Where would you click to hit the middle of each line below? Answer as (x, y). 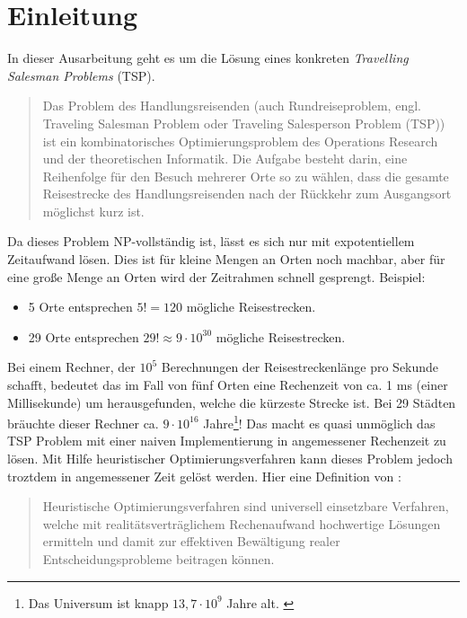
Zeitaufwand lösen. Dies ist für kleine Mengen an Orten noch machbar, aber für (226, 259)
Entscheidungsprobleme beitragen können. (159, 559)
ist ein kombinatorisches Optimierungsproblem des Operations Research (240, 141)
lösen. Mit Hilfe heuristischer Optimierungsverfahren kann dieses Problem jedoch (230, 459)
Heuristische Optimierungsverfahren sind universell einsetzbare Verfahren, (246, 506)
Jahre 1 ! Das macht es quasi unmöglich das (319, 422)
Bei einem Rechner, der (71, 367)
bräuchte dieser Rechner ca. (83, 423)
